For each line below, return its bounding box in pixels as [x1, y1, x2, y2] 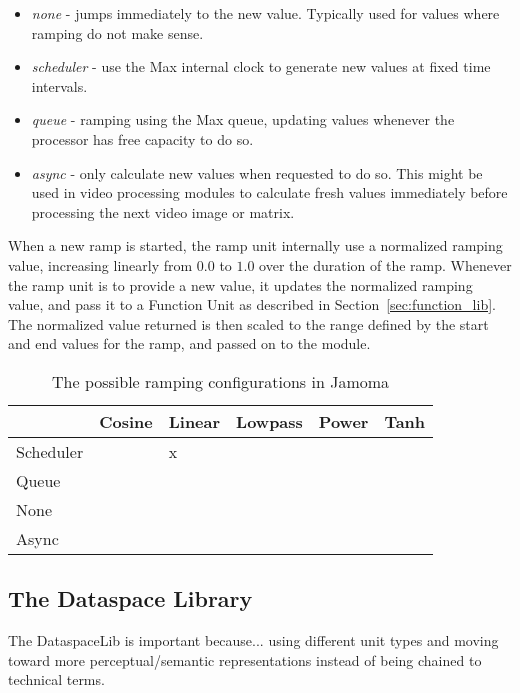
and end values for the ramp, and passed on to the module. [8, 333, 371, 354]
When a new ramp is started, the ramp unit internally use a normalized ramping [8, 235, 503, 256]
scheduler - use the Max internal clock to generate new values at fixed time [31, 56, 491, 77]
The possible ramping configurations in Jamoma [52, 369, 390, 393]
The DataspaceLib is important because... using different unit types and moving [8, 630, 499, 651]
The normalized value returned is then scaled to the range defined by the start [8, 313, 489, 334]
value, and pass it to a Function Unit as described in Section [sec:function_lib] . [8, 294, 496, 315]
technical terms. [8, 669, 105, 690]
